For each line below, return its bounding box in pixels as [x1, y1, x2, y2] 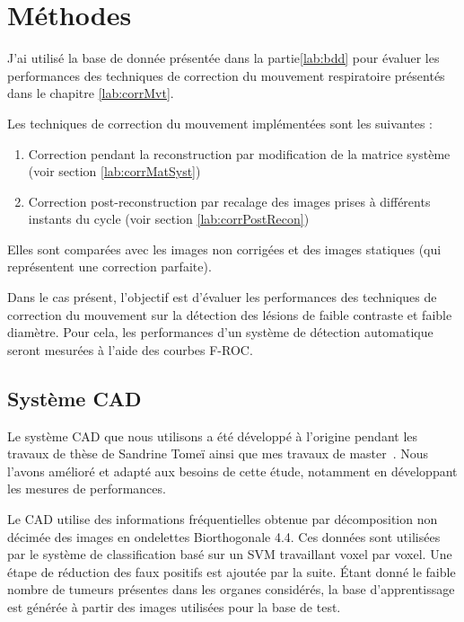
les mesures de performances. [7, 479, 166, 498]
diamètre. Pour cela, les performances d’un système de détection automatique [7, 323, 433, 342]
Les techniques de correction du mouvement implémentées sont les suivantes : [7, 113, 433, 132]
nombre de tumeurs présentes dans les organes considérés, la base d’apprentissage [7, 580, 455, 599]
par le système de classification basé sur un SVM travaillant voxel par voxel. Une [7, 545, 452, 564]
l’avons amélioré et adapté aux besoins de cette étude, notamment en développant [7, 461, 458, 480]
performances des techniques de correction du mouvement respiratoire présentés [7, 66, 445, 84]
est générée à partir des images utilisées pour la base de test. [7, 597, 341, 616]
